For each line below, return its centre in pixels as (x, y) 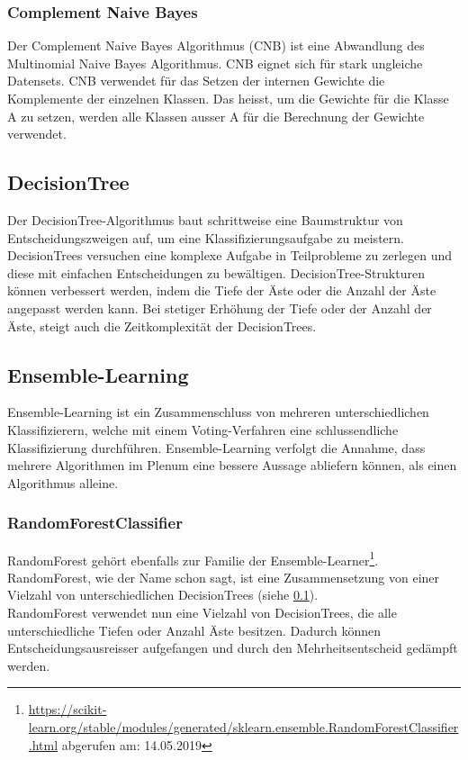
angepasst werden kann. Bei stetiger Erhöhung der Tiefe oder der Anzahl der (220, 308)
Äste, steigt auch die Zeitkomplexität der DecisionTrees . (162, 326)
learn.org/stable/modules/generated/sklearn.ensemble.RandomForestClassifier (243, 726)
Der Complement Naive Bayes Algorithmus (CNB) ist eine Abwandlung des (216, 45)
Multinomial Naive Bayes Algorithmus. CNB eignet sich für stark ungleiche (215, 63)
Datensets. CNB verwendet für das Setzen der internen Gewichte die (196, 81)
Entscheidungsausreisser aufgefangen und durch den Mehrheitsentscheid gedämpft (233, 648)
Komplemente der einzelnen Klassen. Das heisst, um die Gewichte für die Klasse (228, 98)
